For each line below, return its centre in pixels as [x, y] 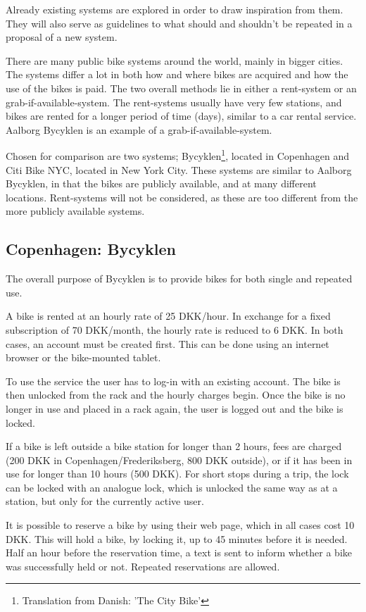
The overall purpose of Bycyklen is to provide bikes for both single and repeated [179, 279]
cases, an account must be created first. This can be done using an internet [168, 343]
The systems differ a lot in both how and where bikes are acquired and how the [177, 74]
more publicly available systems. [75, 211]
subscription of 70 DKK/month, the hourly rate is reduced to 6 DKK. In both [175, 329]
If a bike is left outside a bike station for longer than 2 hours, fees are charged [174, 446]
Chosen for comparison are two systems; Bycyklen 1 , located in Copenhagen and [177, 155]
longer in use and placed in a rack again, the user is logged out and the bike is [175, 408]
